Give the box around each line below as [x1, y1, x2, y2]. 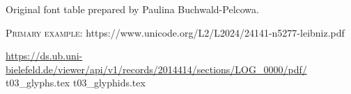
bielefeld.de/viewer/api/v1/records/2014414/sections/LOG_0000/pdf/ [6, 62, 307, 76]
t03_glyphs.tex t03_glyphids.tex [6, 75, 146, 90]
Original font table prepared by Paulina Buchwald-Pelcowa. [6, 2, 259, 16]
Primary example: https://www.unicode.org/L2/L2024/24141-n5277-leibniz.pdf [6, 25, 345, 39]
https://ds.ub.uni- [6, 48, 83, 63]
